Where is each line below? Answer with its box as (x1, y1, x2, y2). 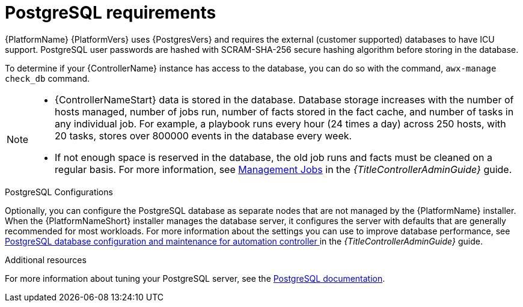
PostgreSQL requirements (5, 2, 216, 23)
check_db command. (5, 73, 90, 84)
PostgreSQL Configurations (5, 186, 113, 197)
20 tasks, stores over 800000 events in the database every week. (55, 129, 352, 142)
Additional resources (5, 254, 87, 265)
